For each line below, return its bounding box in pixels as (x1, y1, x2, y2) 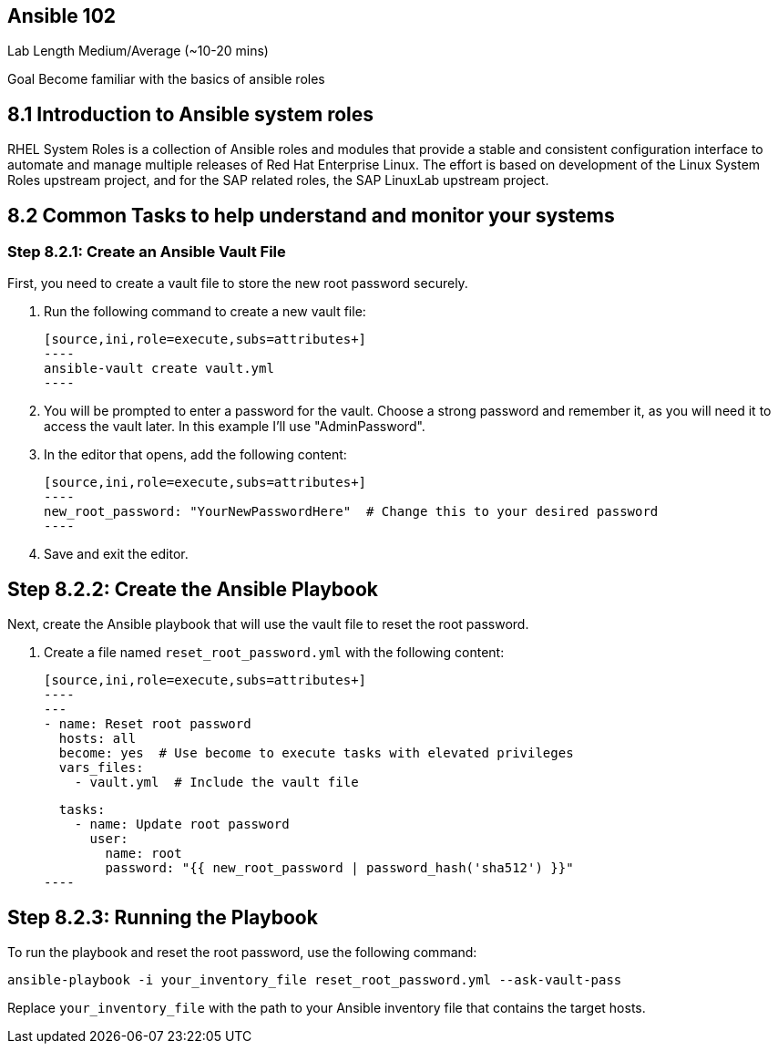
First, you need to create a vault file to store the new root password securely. (7, 275, 468, 292)
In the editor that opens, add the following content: (44, 447, 347, 463)
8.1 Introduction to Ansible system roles (7, 102, 374, 126)
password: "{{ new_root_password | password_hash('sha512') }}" (105, 860, 574, 876)
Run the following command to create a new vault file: (44, 304, 366, 320)
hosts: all (58, 731, 137, 747)
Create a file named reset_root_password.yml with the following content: (44, 644, 505, 661)
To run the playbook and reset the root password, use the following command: (7, 944, 477, 961)
